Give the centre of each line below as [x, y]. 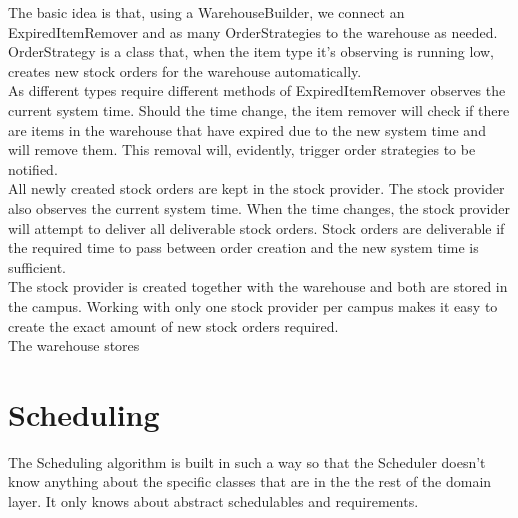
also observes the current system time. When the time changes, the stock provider [259, 207]
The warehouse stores [74, 345]
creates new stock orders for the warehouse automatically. [185, 70]
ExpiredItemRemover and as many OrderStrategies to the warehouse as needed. [253, 31]
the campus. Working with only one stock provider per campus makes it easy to [253, 305]
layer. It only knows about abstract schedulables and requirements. [213, 501]
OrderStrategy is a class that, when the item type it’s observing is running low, [251, 51]
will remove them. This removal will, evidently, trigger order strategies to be [242, 149]
